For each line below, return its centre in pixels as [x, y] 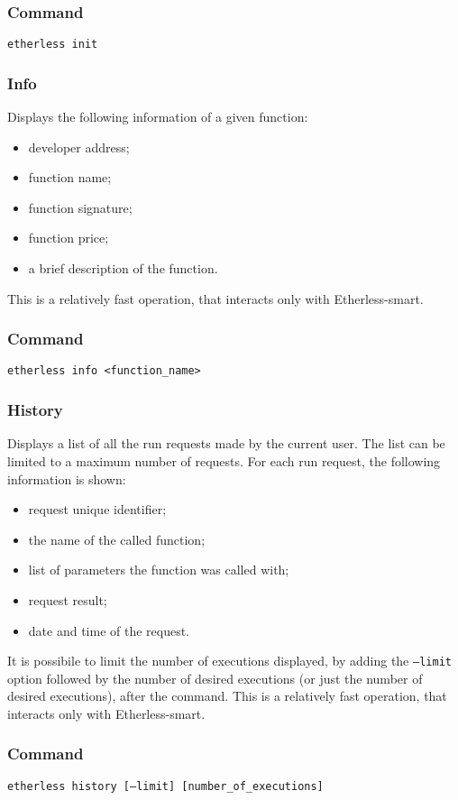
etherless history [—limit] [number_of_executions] [165, 786]
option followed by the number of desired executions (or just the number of [215, 678]
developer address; [79, 147]
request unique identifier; [97, 509]
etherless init [53, 45]
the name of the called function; [117, 539]
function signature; [80, 207]
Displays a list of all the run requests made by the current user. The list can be [226, 443]
